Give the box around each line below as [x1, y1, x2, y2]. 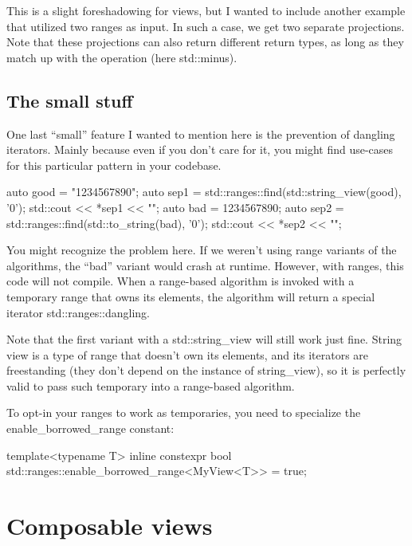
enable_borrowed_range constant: [6, 420, 175, 437]
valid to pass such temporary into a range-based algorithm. [6, 377, 295, 394]
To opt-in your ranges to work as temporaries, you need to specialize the [6, 404, 361, 421]
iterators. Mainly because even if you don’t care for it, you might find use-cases [6, 141, 394, 158]
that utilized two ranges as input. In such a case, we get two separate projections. [6, 18, 405, 34]
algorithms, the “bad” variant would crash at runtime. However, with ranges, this [6, 257, 404, 273]
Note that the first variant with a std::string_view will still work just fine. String [6, 331, 402, 348]
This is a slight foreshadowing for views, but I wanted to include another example [6, 2, 406, 18]
